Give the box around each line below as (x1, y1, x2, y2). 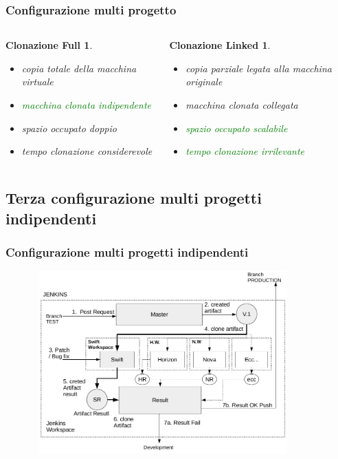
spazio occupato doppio (21, 120, 117, 135)
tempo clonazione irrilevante (185, 144, 305, 158)
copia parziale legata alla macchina (185, 61, 332, 75)
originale (185, 74, 223, 89)
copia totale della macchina (21, 61, 137, 75)
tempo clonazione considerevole (21, 144, 153, 158)
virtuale (21, 74, 54, 89)
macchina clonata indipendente (21, 98, 151, 111)
